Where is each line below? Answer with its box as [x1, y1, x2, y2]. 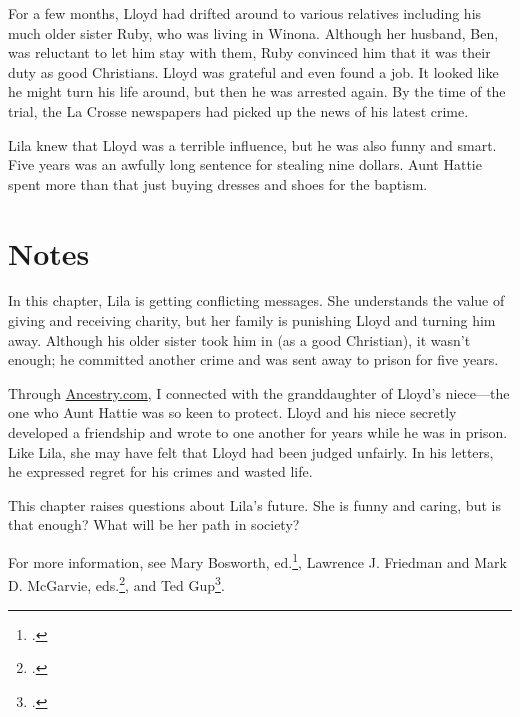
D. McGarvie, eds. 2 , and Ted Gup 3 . [8, 572, 225, 595]
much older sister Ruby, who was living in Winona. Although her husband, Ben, [8, 22, 499, 43]
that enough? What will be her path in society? [8, 514, 300, 535]
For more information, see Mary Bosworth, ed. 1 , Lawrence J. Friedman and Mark [8, 549, 507, 572]
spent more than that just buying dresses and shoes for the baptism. [8, 173, 428, 194]
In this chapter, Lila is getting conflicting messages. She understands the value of [8, 290, 505, 311]
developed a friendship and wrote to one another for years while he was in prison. [8, 422, 508, 443]
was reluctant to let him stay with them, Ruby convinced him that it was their [8, 42, 491, 63]
